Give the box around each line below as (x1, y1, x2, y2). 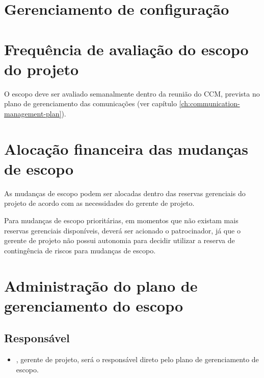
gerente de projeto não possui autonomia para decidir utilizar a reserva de (4, 235, 235, 246)
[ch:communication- (179, 98, 240, 109)
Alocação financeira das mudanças (4, 138, 248, 159)
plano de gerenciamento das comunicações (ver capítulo (4, 98, 177, 109)
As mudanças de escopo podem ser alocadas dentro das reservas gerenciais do (4, 187, 246, 198)
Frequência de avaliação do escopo (4, 38, 249, 59)
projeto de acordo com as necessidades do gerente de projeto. (4, 198, 195, 208)
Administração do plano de (4, 275, 198, 296)
